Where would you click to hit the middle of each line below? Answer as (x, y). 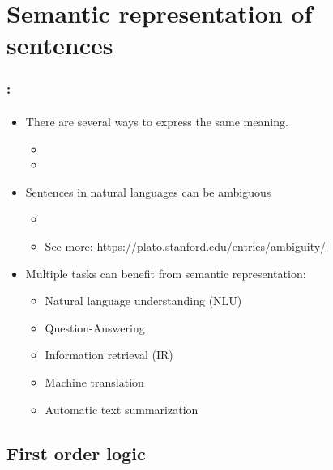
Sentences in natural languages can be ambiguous (148, 191)
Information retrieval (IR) (109, 355)
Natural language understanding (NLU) (143, 301)
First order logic (76, 453)
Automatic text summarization (122, 409)
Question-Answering (95, 327)
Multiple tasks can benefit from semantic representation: (166, 273)
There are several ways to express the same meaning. (157, 121)
